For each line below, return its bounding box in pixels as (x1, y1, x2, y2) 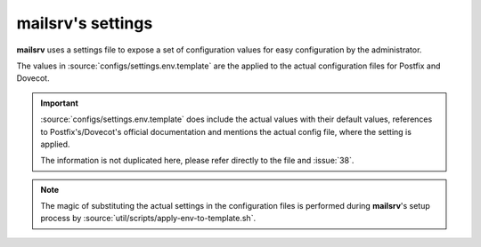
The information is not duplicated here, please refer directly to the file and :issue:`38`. (40, 155, 355, 166)
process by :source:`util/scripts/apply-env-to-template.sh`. (40, 213, 257, 224)
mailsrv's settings (16, 13, 153, 33)
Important (40, 98, 79, 108)
